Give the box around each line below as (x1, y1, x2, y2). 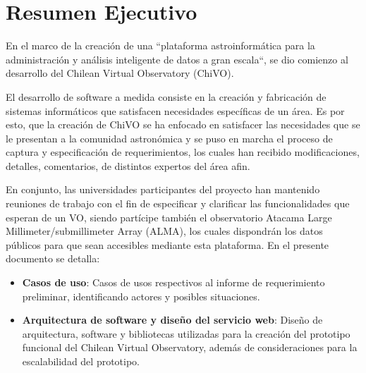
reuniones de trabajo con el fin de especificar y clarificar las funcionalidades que (6, 196, 350, 211)
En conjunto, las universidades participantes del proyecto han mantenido (6, 182, 320, 197)
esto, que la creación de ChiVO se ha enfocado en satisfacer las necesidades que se (6, 117, 360, 132)
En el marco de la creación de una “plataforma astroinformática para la (6, 38, 315, 53)
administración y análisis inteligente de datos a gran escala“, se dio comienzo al (6, 51, 348, 66)
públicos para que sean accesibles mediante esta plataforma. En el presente (6, 237, 329, 252)
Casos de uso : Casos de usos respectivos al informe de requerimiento (22, 275, 325, 290)
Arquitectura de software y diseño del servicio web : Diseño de (22, 312, 323, 327)
